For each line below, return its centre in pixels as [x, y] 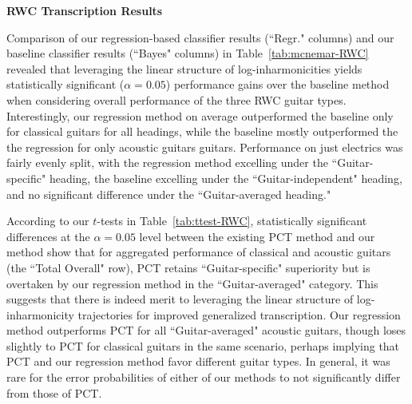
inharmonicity [40, 314]
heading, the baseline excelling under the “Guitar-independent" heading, [226, 178]
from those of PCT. [54, 392]
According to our [48, 221]
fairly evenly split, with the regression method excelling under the [167, 162]
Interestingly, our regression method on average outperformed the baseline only [200, 115]
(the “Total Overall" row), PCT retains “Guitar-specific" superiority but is [188, 267]
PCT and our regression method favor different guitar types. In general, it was [198, 361]
